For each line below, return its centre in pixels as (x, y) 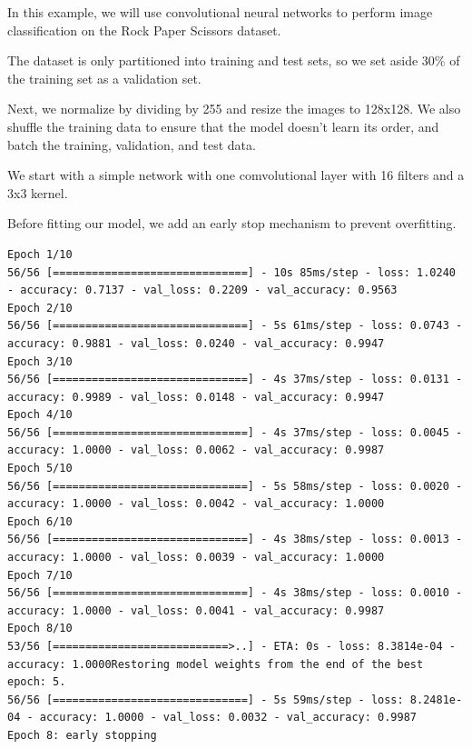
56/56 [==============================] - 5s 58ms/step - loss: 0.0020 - (235, 486)
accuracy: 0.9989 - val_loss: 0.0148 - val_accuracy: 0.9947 (196, 397)
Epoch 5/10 (40, 469)
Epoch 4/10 (40, 415)
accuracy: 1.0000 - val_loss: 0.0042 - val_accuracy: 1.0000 (196, 504)
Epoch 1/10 (40, 254)
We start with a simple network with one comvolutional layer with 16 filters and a (236, 175)
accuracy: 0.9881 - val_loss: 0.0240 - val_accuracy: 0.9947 (196, 343)
